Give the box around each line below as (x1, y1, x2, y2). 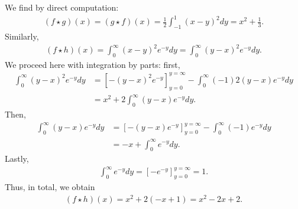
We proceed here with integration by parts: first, (5, 58, 180, 70)
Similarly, (5, 30, 39, 42)
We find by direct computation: (5, 1, 119, 13)
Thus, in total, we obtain (5, 181, 95, 193)
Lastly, (5, 152, 29, 165)
